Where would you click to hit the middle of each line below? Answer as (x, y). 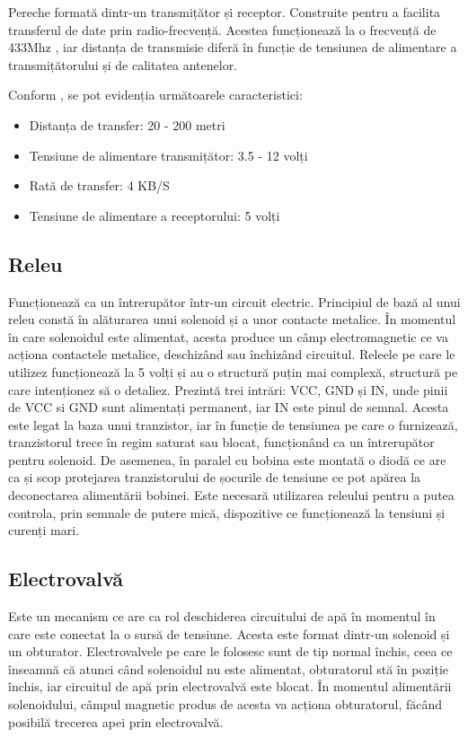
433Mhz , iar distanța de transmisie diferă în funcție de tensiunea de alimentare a (233, 47)
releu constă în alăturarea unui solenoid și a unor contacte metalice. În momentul (232, 319)
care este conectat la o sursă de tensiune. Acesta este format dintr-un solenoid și (229, 633)
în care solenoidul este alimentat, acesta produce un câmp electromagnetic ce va (228, 336)
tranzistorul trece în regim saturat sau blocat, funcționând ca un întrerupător (221, 442)
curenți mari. (44, 530)
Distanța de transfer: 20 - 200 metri (127, 124)
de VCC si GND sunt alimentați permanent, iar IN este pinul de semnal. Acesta (229, 407)
